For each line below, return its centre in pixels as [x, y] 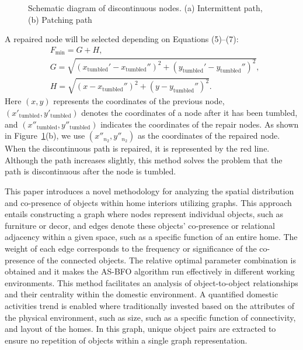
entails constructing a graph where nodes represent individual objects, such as [144, 214]
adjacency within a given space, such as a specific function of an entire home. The [151, 237]
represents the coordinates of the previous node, [139, 101]
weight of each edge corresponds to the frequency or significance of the [131, 248]
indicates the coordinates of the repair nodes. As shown [200, 124]
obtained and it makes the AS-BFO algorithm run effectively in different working [150, 271]
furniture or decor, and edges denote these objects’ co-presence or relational [140, 225]
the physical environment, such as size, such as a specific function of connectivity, [150, 317]
